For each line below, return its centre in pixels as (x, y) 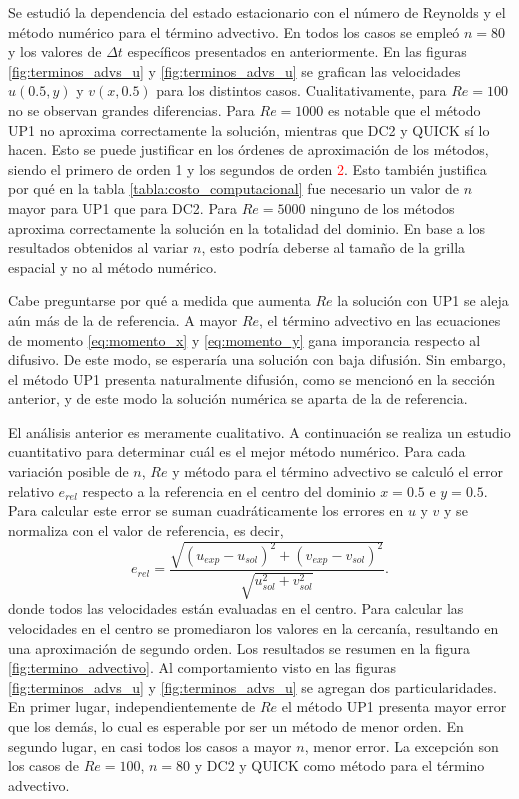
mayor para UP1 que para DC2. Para (123, 207)
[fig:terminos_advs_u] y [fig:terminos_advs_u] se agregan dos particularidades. (252, 686)
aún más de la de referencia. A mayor (123, 319)
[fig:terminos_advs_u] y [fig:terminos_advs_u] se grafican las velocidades (234, 70)
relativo (31, 490)
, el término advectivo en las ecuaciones (380, 319)
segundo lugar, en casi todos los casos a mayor (150, 745)
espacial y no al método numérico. (112, 266)
